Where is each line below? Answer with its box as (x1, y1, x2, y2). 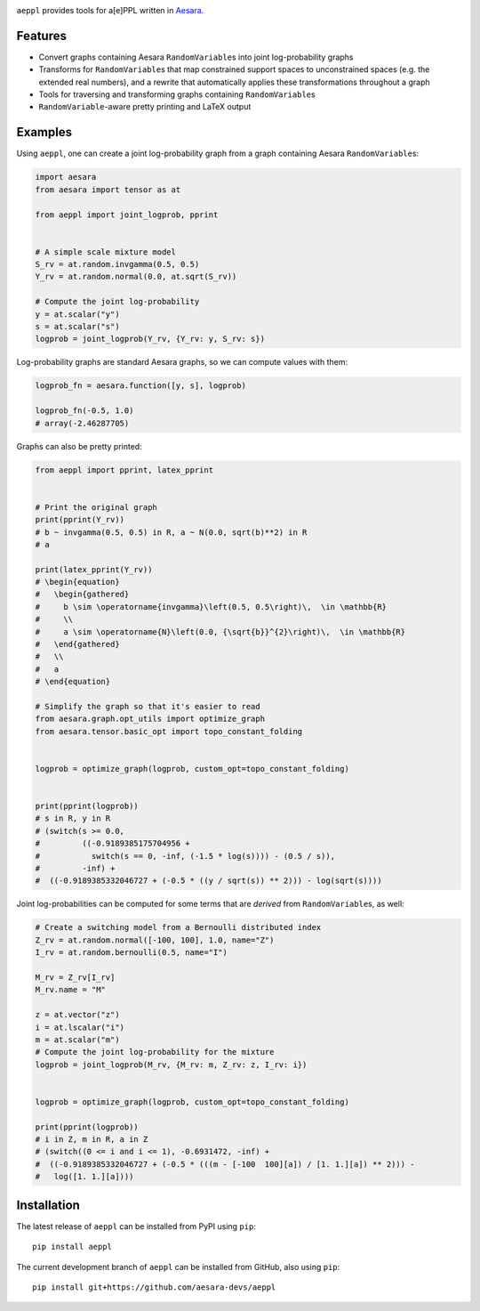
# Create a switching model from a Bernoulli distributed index (35, 922, 322, 933)
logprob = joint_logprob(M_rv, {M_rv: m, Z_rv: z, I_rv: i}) (35, 1059, 308, 1070)
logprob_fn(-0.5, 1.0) (35, 406, 134, 416)
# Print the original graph (35, 502, 157, 512)
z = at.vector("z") (35, 1010, 120, 1020)
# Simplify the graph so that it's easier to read (35, 701, 261, 711)
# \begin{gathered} (35, 589, 130, 600)
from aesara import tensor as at (35, 184, 181, 195)
